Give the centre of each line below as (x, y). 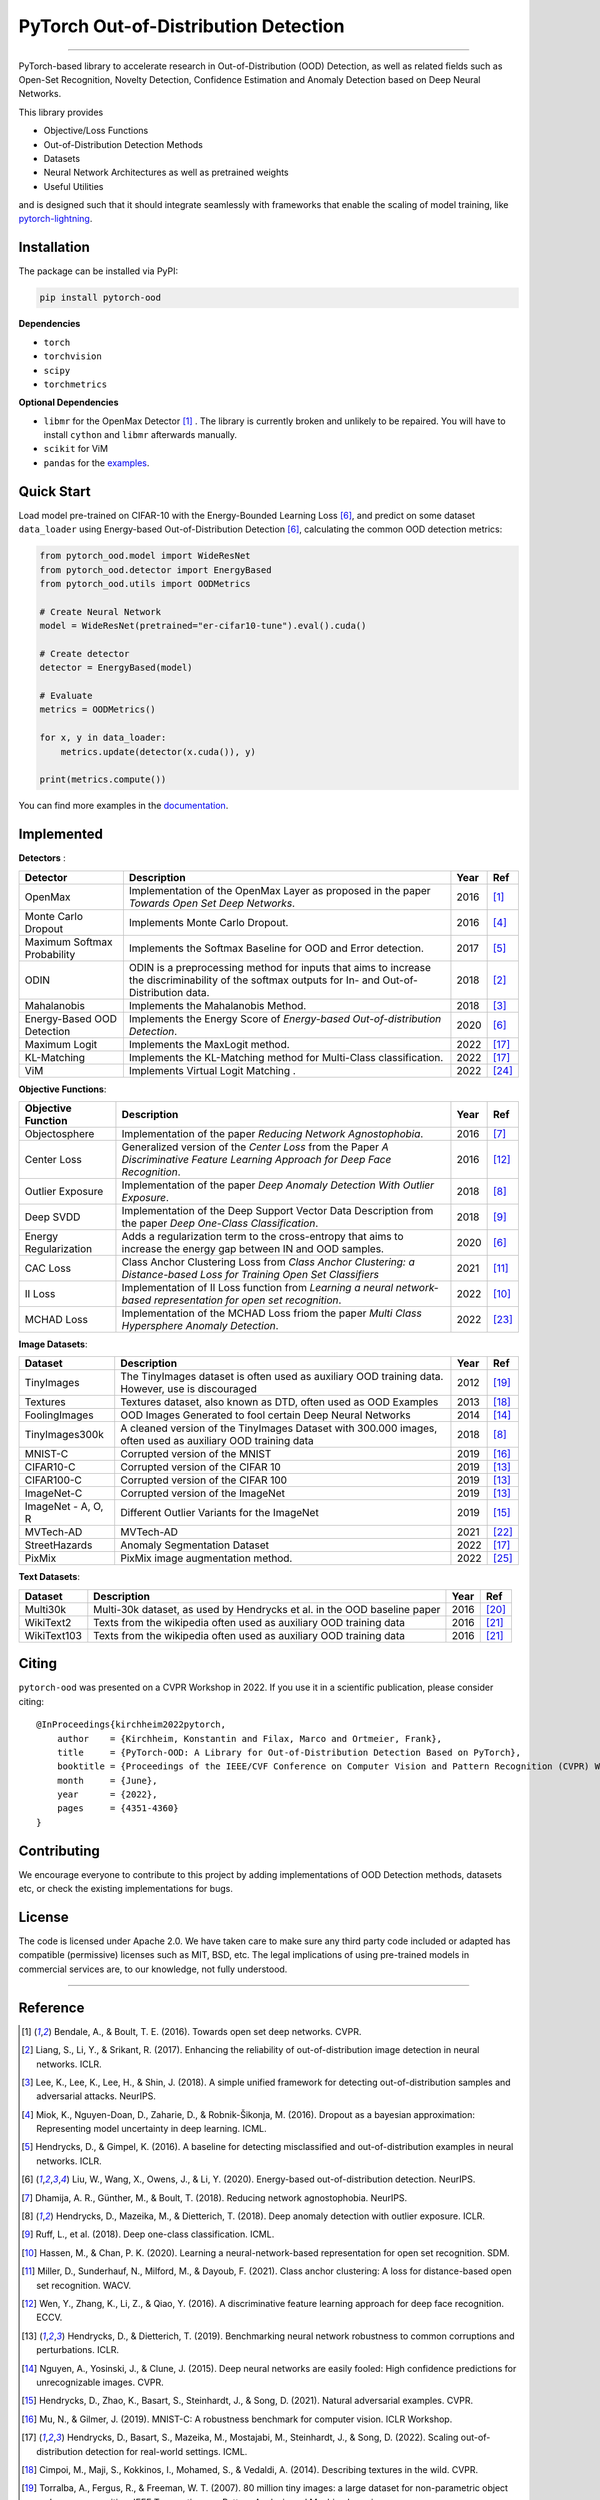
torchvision (72, 356)
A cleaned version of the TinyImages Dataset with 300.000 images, (279, 1428)
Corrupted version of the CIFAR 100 (204, 1480)
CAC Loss (48, 1268)
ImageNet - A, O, (64, 1507)
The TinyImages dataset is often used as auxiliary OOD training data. (282, 1377)
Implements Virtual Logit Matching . (212, 1070)
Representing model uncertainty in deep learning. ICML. (151, 2129)
